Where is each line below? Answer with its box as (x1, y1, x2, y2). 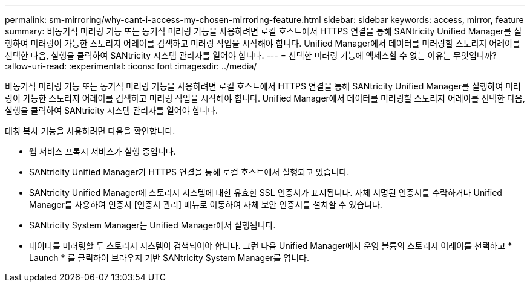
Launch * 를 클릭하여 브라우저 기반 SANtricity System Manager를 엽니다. (29, 253, 309, 263)
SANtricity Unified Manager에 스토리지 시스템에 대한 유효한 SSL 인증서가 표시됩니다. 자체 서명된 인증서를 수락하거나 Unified (29, 187, 502, 198)
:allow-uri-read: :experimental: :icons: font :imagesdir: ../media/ (5, 61, 257, 71)
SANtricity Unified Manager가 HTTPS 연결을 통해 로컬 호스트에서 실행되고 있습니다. (29, 167, 350, 177)
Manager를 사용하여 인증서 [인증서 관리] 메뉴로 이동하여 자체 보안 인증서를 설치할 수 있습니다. (29, 199, 382, 210)
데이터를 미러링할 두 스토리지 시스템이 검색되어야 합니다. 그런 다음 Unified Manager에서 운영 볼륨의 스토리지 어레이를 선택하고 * (29, 240, 512, 251)
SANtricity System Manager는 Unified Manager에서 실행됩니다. (29, 220, 276, 230)
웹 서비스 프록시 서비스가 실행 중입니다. (29, 146, 176, 156)
